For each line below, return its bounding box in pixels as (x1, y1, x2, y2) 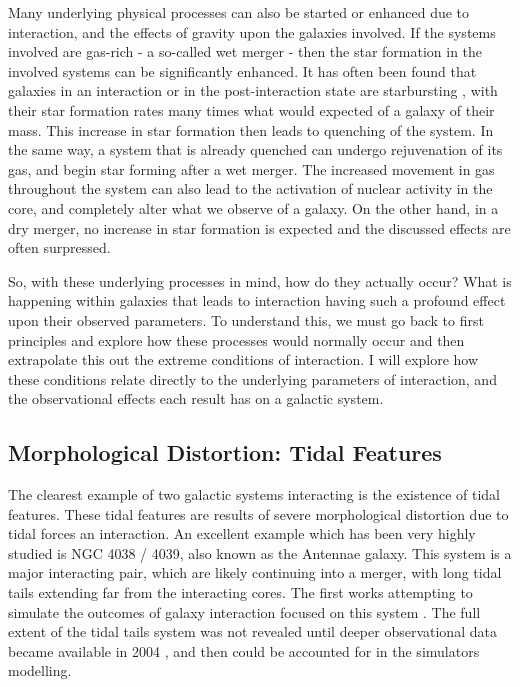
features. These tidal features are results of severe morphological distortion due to (8, 503, 509, 524)
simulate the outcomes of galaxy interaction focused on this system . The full (8, 601, 481, 622)
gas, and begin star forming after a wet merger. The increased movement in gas (8, 158, 495, 179)
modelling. (8, 660, 72, 681)
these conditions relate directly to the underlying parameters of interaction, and (8, 368, 497, 389)
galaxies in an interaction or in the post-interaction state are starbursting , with (8, 80, 498, 101)
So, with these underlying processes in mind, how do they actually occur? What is (8, 270, 512, 291)
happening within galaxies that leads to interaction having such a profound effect (8, 290, 506, 311)
